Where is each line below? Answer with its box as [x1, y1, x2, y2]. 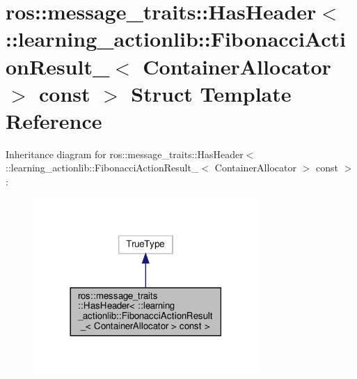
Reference [6, 106, 102, 134]
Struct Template [131, 79, 292, 107]
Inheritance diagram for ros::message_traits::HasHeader [6, 146, 244, 161]
